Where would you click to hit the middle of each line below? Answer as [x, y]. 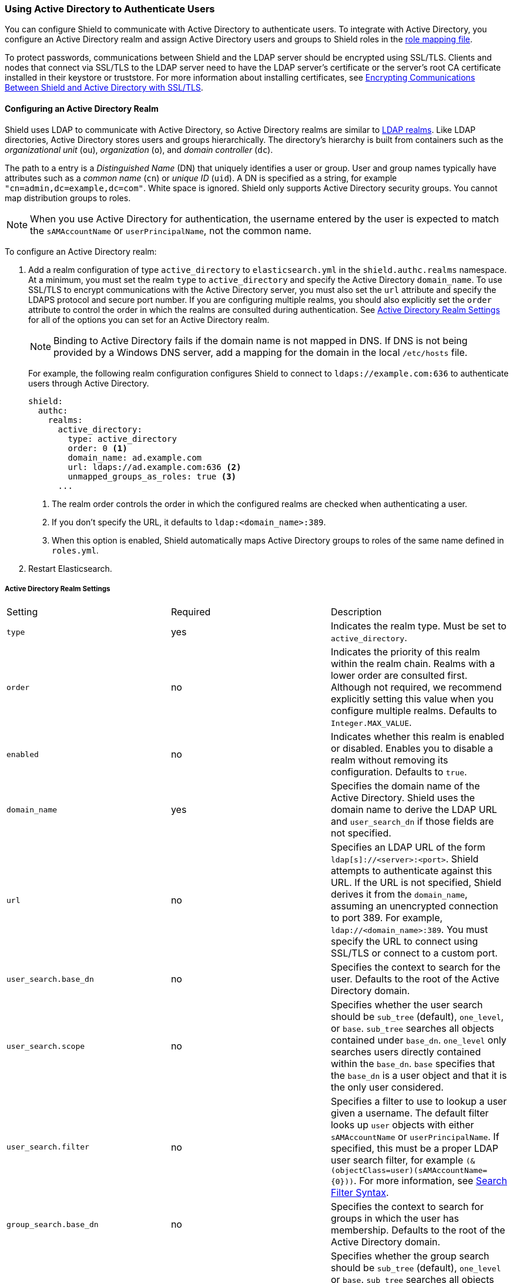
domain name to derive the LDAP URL [414, 810]
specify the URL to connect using [404, 942]
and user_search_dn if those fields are [412, 822]
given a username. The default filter [410, 1113]
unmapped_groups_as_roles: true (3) [152, 476]
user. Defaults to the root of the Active [415, 979]
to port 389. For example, [387, 918]
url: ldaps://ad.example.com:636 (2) [155, 467]
